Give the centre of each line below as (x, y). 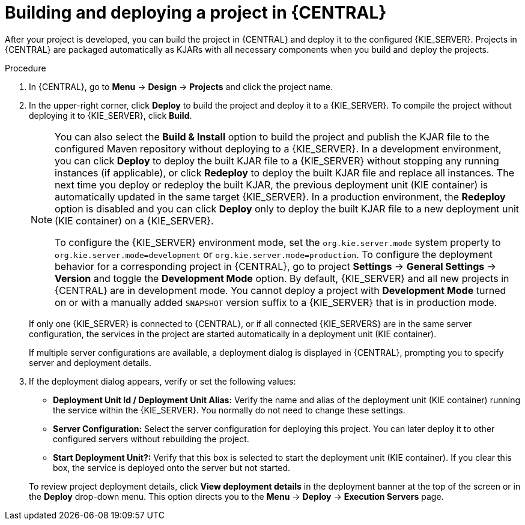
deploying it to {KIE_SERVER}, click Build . (111, 115)
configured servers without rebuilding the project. (151, 439)
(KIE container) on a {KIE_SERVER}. (134, 220)
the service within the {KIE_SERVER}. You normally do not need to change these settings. (229, 410)
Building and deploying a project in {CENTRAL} (196, 13)
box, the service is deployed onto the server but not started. (171, 467)
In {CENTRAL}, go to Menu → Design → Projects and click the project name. (181, 86)
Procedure (26, 68)
